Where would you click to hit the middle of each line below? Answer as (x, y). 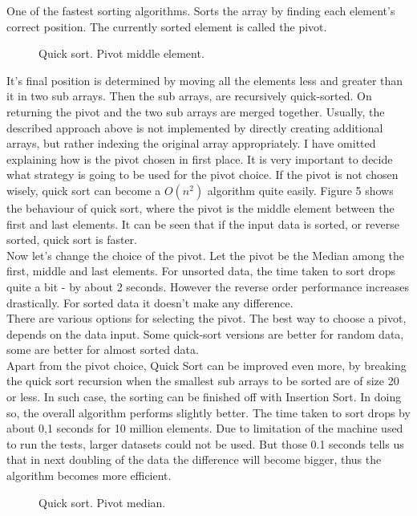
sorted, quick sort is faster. (72, 240)
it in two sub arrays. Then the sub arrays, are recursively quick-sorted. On (189, 96)
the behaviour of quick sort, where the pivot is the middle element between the (200, 207)
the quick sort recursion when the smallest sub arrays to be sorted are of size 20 (203, 381)
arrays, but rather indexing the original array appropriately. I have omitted (191, 143)
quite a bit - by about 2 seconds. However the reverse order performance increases (208, 286)
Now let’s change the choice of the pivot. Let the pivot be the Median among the (206, 255)
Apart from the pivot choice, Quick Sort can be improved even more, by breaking (206, 365)
